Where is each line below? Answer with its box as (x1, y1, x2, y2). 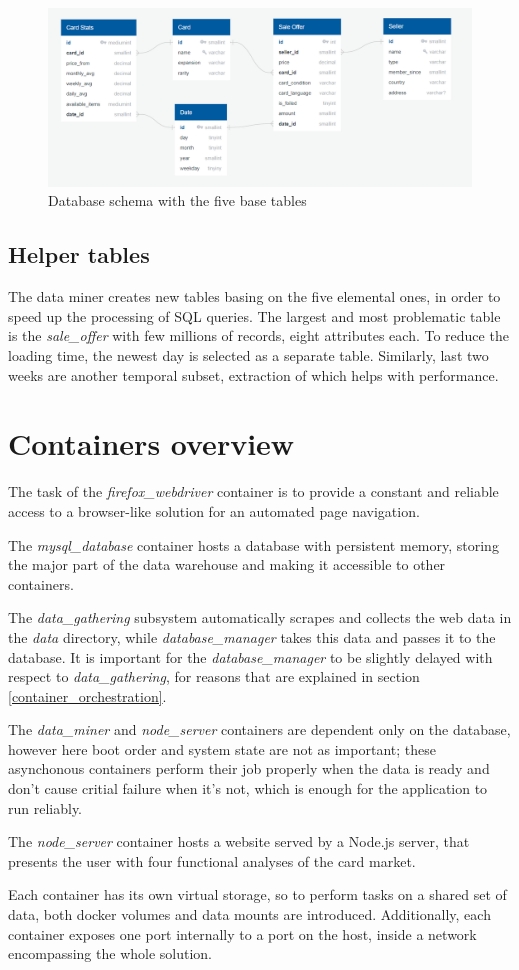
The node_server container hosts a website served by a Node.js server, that (8, 831, 470, 852)
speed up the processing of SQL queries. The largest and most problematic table (8, 305, 501, 326)
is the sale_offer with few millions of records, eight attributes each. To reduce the (8, 325, 509, 346)
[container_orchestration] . (8, 685, 167, 706)
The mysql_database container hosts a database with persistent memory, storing (8, 534, 499, 555)
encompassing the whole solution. (8, 943, 213, 964)
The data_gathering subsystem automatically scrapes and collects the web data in (8, 607, 512, 628)
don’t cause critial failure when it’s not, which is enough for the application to (8, 778, 488, 799)
